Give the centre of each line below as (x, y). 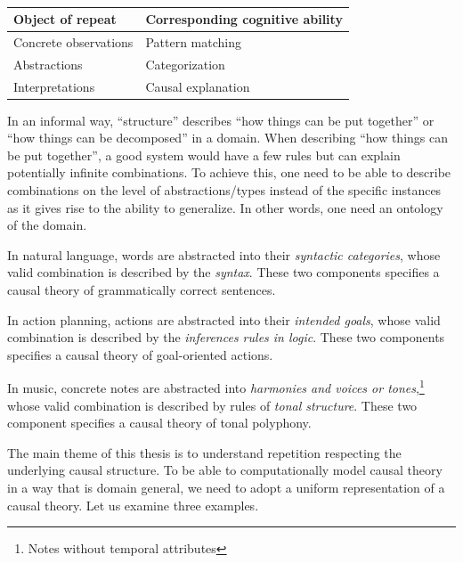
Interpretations (54, 86)
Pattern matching (193, 41)
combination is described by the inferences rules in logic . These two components (226, 337)
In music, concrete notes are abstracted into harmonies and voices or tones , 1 (216, 386)
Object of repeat (65, 19)
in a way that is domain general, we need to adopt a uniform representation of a (226, 487)
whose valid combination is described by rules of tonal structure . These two (212, 405)
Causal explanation (198, 86)
